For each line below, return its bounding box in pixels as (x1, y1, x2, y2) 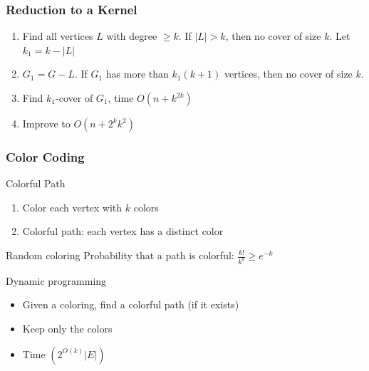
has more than (105, 66, 169, 81)
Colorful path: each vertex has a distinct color (22, 224, 224, 239)
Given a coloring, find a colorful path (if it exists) (22, 297, 239, 312)
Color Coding (6, 147, 85, 165)
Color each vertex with (22, 199, 123, 214)
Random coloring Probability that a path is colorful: (6, 248, 234, 262)
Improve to (22, 116, 71, 130)
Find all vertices (22, 28, 93, 43)
